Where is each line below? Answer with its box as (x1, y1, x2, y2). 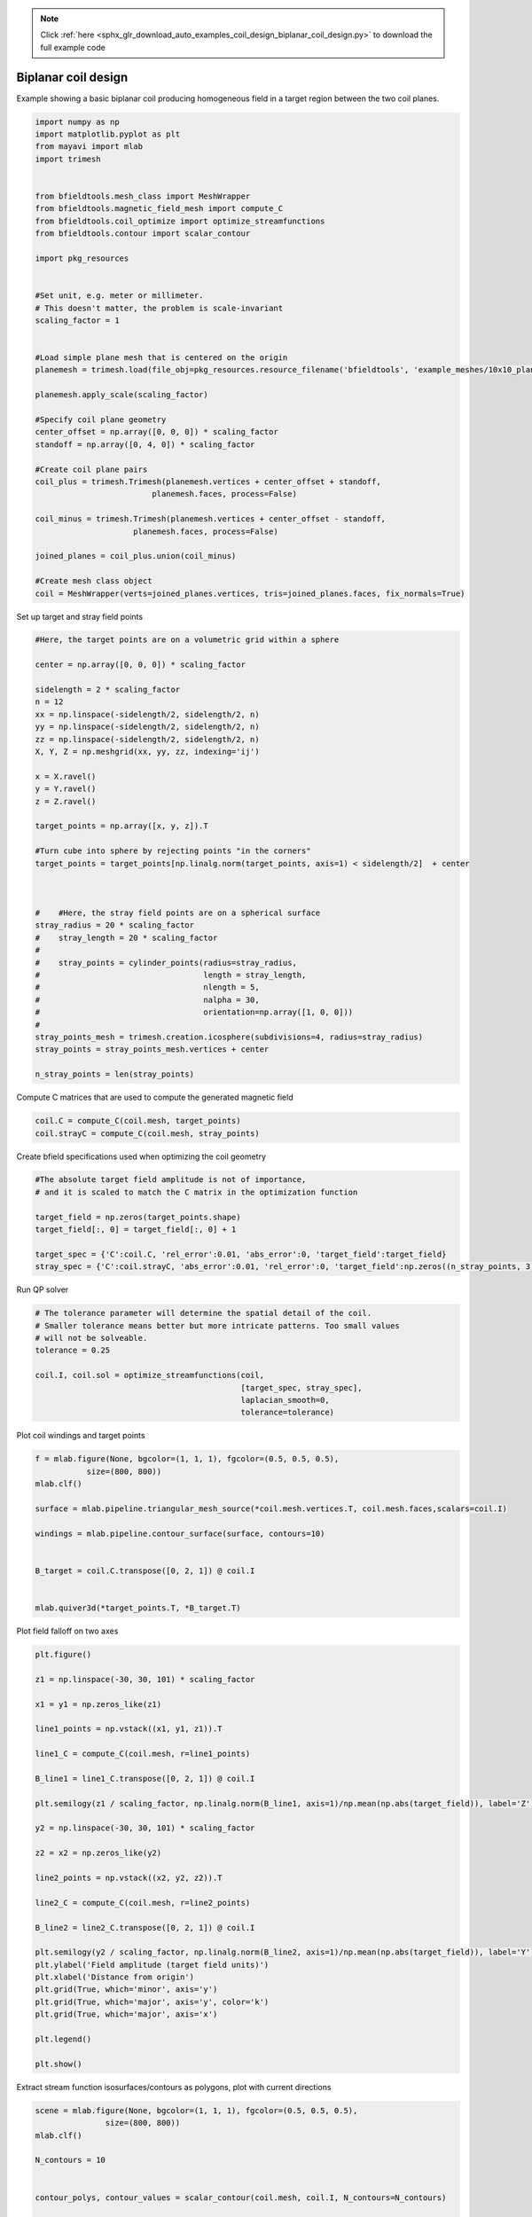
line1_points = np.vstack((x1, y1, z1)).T (35, 1724, 223, 1734)
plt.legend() (35, 2034, 92, 2044)
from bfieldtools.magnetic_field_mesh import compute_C (35, 204, 284, 214)
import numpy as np (35, 116, 120, 127)
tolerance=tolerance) (240, 1407, 335, 1418)
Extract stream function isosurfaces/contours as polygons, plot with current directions (16, 2081, 332, 2092)
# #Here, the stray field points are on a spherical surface (35, 908, 321, 918)
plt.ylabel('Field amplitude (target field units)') (35, 1960, 270, 1970)
